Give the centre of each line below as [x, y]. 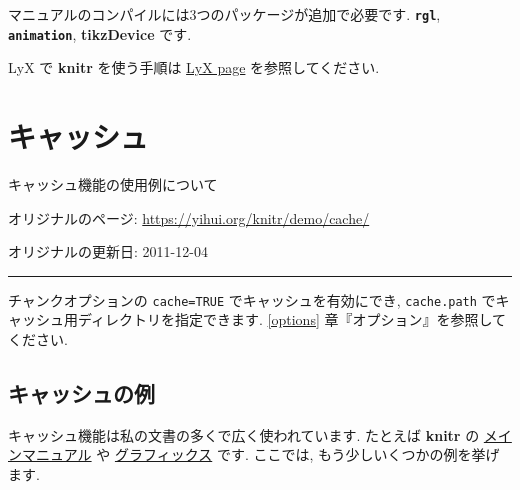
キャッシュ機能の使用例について [113, 184]
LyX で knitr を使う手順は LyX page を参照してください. [194, 67]
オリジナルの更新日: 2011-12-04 [108, 251]
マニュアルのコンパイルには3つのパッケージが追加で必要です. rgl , [224, 14]
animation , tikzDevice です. [100, 33]
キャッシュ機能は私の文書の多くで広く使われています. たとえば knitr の [244, 434]
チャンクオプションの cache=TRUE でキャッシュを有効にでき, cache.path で [252, 299]
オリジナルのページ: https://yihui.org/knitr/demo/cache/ [189, 217]
